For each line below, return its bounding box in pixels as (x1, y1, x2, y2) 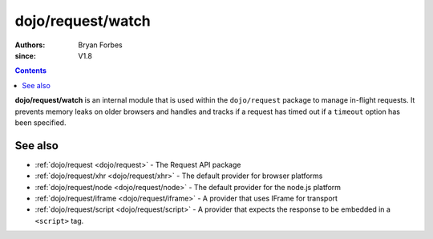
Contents (14, 66, 47, 75)
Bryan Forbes (78, 40, 123, 50)
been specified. (14, 117, 67, 128)
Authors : (14, 40, 46, 50)
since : (14, 51, 36, 60)
